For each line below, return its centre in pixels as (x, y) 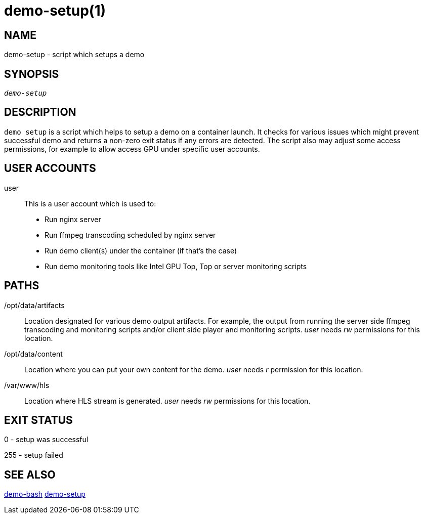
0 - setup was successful (46, 440)
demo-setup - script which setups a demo (74, 55)
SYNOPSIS (32, 74)
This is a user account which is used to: (90, 203)
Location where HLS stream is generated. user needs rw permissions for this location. (167, 401)
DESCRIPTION (40, 112)
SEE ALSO (30, 474)
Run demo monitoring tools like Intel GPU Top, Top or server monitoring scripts (176, 266)
